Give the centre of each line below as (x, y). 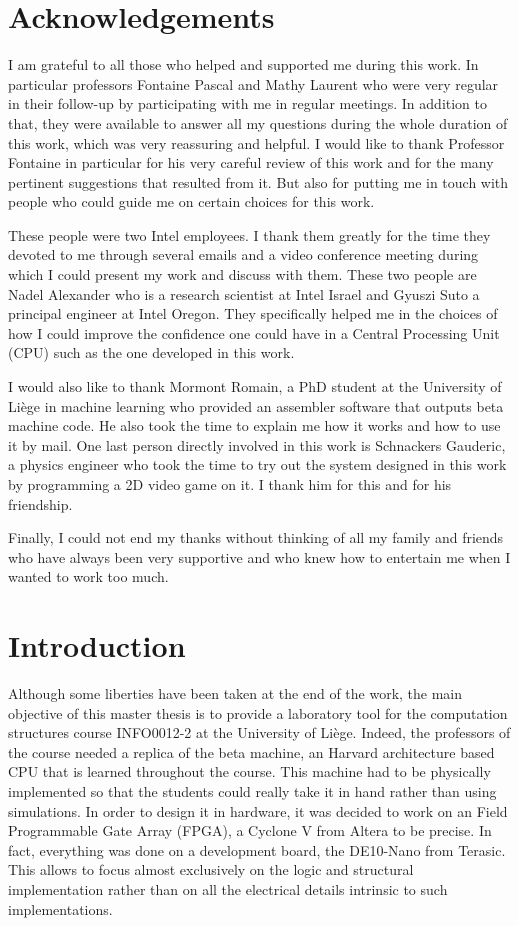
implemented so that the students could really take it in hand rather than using (252, 791)
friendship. (40, 503)
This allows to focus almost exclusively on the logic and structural (211, 869)
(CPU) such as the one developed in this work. (151, 352)
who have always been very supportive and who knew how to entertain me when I (259, 556)
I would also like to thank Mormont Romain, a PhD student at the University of (255, 386)
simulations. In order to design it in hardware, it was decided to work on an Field (258, 810)
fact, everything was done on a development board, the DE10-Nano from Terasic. (257, 849)
